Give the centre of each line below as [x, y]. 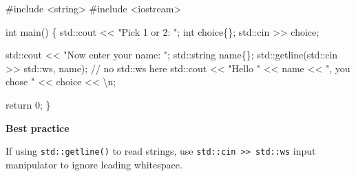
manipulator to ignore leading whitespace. [94, 164]
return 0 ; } [28, 104]
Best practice [38, 128]
